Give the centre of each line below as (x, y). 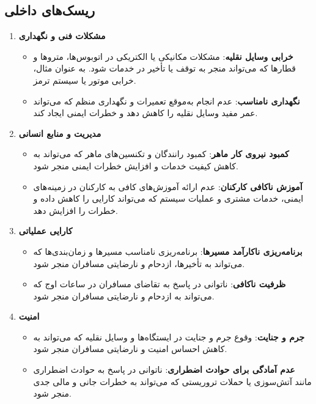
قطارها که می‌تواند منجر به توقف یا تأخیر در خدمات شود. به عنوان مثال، (164, 68)
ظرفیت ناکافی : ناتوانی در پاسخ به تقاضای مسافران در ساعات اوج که (160, 284)
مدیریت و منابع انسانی (60, 133)
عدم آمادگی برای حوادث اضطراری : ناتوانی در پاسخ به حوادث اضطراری (164, 369)
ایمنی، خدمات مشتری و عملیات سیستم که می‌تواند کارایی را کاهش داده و (168, 198)
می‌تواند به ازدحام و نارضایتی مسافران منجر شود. (124, 296)
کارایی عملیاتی (46, 231)
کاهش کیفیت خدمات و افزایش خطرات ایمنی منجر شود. (136, 165)
